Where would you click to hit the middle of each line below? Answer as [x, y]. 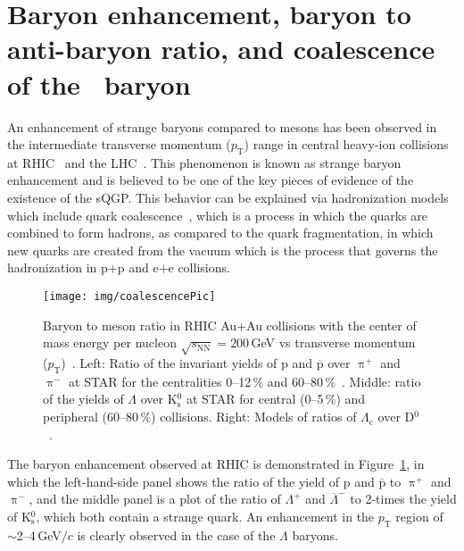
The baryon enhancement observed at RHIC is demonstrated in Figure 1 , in [216, 464]
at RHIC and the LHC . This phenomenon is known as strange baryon [204, 162]
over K [159, 399]
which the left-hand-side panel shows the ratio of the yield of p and [191, 481]
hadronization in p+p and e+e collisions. [119, 267]
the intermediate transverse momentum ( [119, 144]
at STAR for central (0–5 [255, 399]
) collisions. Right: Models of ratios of [254, 417]
